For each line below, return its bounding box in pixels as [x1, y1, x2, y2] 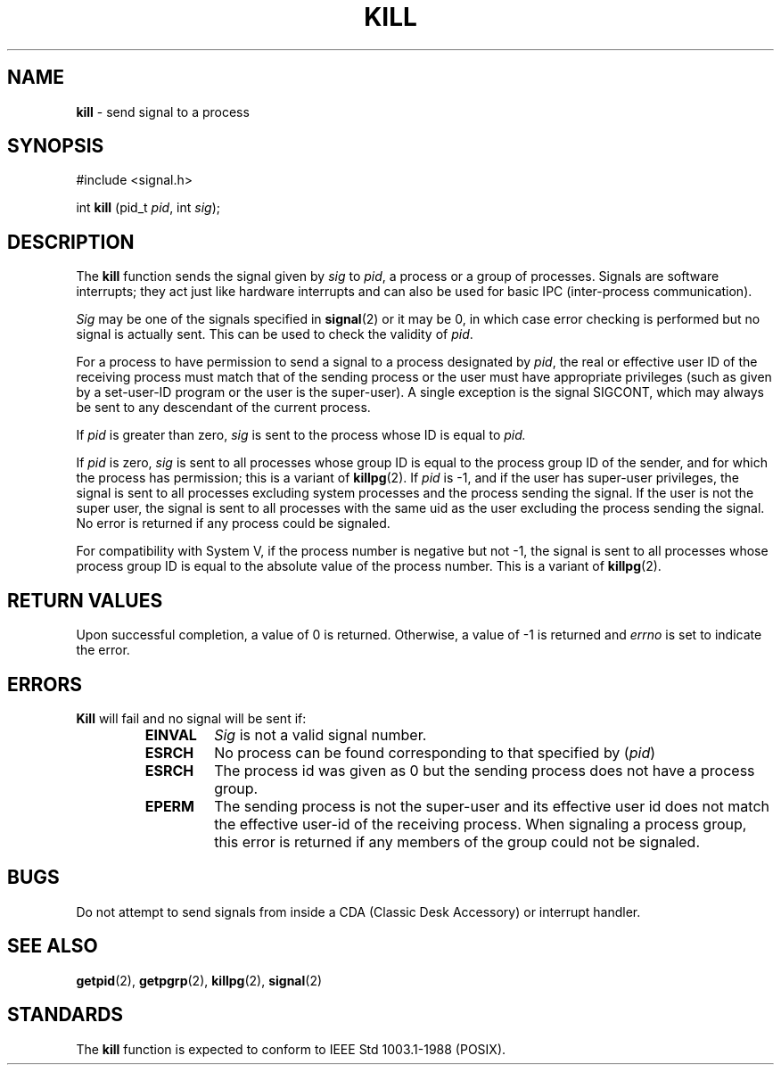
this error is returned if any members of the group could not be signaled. [214, 832, 700, 851]
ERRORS [7, 672, 83, 696]
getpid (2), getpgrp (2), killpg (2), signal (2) [76, 972, 323, 988]
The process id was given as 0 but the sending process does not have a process [214, 761, 755, 779]
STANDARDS [7, 1003, 124, 1027]
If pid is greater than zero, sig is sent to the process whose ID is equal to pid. [76, 427, 526, 443]
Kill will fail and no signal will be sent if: [76, 710, 307, 726]
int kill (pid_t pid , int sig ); [76, 200, 221, 216]
